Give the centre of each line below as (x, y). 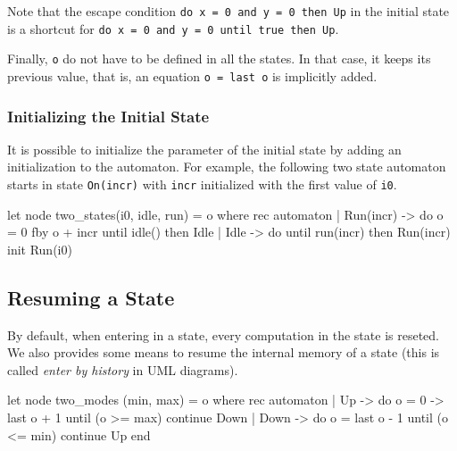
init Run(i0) (40, 249)
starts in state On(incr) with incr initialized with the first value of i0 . (202, 184)
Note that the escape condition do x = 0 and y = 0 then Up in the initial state (228, 11)
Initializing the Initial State (108, 116)
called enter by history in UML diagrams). (123, 369)
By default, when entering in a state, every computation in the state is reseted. (223, 334)
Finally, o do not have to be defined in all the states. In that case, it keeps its (219, 58)
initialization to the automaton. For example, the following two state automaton (227, 167)
